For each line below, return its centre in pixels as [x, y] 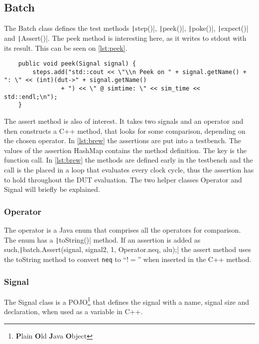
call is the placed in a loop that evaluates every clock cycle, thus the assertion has [129, 170]
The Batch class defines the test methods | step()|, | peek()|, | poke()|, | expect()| [126, 28]
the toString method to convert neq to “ [65, 259]
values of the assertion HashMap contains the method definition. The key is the [125, 150]
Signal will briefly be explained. [52, 189]
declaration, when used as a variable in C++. [73, 311]
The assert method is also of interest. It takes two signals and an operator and [124, 121]
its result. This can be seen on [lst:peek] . [66, 47]
